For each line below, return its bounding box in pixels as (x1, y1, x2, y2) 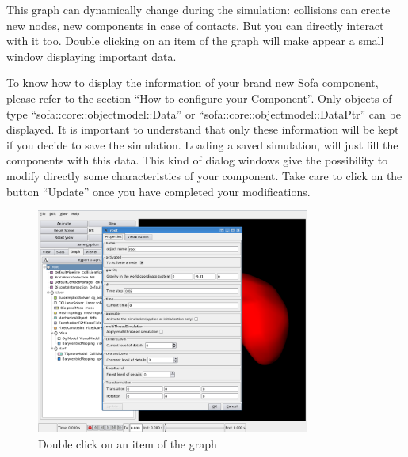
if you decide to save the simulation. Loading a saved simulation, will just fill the (6, 136, 398, 153)
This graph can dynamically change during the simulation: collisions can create (6, 2, 391, 17)
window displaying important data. (6, 47, 177, 64)
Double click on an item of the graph (38, 435, 217, 451)
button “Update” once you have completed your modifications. (6, 183, 311, 199)
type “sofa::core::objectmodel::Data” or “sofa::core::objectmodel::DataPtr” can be (6, 105, 401, 122)
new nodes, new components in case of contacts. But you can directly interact (6, 17, 384, 33)
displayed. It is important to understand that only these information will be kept (6, 121, 399, 138)
